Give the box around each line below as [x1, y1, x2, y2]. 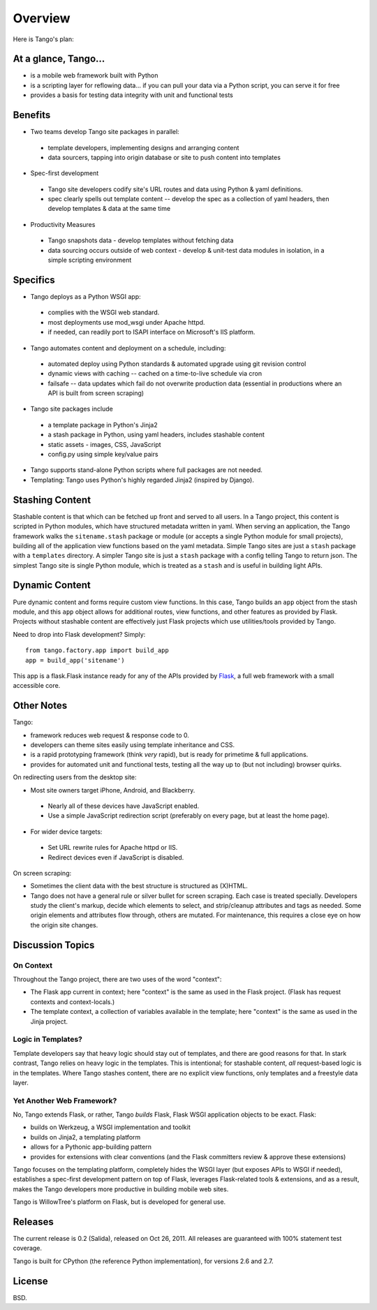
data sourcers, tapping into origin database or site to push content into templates [47, 153, 281, 161]
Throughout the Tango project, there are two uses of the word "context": [13, 975, 222, 984]
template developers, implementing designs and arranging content [47, 143, 239, 152]
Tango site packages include [30, 405, 113, 413]
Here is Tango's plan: [13, 35, 74, 43]
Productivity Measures [30, 220, 96, 228]
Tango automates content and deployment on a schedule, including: [30, 344, 226, 352]
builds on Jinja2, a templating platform [30, 1133, 141, 1141]
